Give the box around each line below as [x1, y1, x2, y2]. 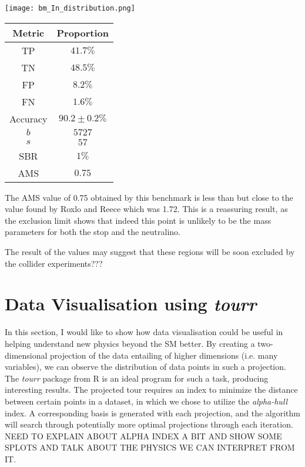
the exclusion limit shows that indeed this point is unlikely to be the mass [5, 214, 272, 226]
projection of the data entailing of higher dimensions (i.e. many [50, 349, 278, 361]
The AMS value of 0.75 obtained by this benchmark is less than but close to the [5, 191, 293, 203]
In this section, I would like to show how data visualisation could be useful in [5, 326, 283, 338]
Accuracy [9, 111, 48, 125]
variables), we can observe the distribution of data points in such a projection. [5, 360, 286, 373]
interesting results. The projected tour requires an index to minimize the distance [5, 383, 298, 396]
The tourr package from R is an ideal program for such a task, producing [5, 372, 269, 384]
